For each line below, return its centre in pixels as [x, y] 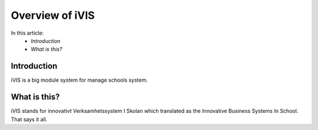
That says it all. [29, 119]
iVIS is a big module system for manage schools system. [79, 80]
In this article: [27, 33]
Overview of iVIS [53, 15]
